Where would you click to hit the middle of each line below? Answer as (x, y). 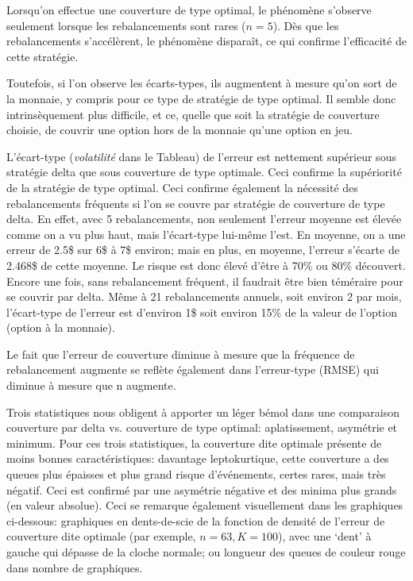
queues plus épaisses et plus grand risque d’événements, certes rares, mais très (196, 474)
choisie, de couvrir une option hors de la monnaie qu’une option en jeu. (179, 130)
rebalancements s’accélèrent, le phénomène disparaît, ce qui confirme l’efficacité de (206, 41)
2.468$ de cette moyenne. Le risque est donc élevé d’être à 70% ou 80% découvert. (206, 265)
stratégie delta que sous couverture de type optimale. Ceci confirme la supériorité (204, 172)
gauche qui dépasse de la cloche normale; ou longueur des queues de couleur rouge (206, 552)
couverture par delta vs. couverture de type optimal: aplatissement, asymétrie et (202, 427)
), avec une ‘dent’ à (325, 536)
